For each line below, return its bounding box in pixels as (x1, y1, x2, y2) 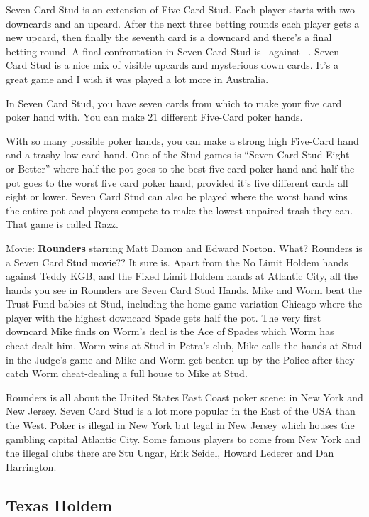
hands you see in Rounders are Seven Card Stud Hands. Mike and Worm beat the (6, 282, 362, 297)
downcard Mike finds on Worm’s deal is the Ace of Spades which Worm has (6, 324, 334, 339)
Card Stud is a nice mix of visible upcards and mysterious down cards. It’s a (6, 58, 338, 72)
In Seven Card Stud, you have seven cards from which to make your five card (6, 95, 342, 110)
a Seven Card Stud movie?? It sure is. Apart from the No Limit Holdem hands (6, 254, 348, 269)
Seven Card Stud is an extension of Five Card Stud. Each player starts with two (6, 2, 356, 16)
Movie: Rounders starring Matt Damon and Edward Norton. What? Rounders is (6, 240, 363, 255)
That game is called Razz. (6, 217, 119, 232)
